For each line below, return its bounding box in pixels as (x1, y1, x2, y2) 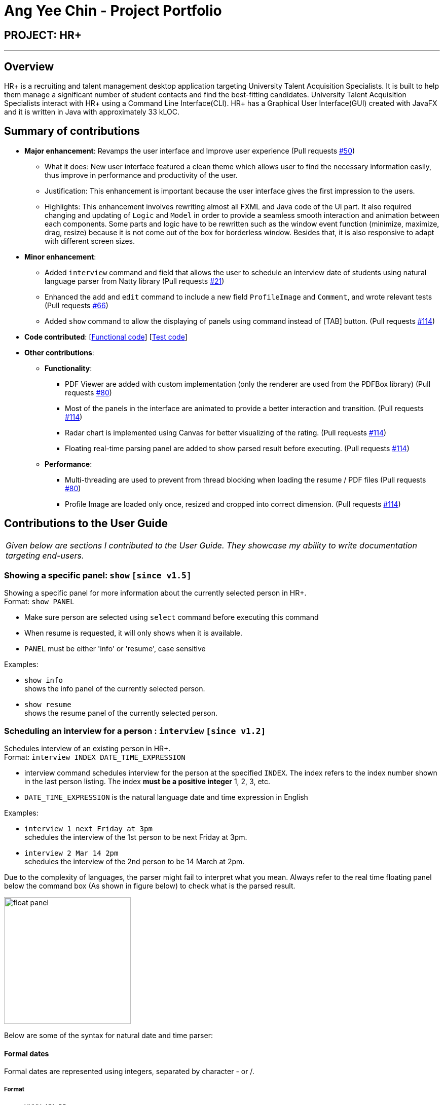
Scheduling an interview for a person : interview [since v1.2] (4, 725, 266, 736)
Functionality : (45, 363, 92, 373)
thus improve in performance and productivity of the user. (45, 170, 238, 179)
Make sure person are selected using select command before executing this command (24, 613, 319, 622)
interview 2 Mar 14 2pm (24, 849, 119, 858)
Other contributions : (24, 348, 94, 357)
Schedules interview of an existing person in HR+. (4, 744, 171, 753)
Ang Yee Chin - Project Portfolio (4, 2, 222, 19)
